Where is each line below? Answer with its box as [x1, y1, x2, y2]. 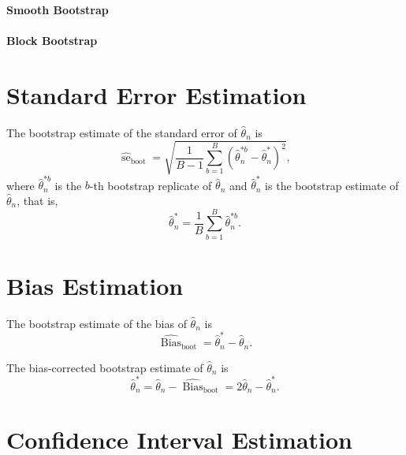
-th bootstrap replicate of [89, 177, 212, 193]
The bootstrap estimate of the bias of [6, 315, 187, 331]
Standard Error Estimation [6, 78, 307, 110]
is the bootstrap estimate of [265, 177, 399, 193]
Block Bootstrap [6, 32, 98, 48]
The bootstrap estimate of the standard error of [6, 124, 237, 140]
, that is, [17, 192, 58, 208]
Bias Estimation [6, 269, 184, 301]
